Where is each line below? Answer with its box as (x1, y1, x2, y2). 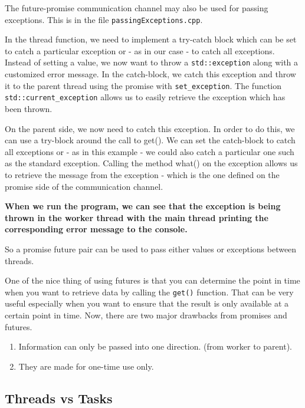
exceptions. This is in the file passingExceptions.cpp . (5, 13, 203, 25)
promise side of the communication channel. (5, 180, 163, 192)
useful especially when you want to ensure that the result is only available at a (5, 297, 289, 310)
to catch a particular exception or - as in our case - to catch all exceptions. (5, 44, 275, 57)
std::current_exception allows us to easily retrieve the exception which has (5, 91, 286, 103)
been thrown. (5, 103, 53, 114)
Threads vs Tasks (5, 389, 113, 407)
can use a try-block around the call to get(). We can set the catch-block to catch (5, 134, 296, 146)
